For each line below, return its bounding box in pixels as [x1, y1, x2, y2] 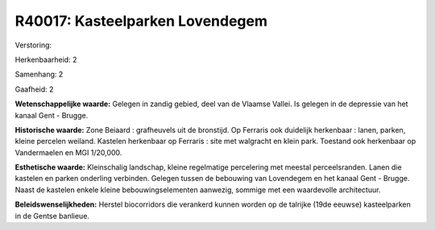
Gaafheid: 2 [14, 84, 54, 94]
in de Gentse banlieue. [14, 211, 90, 220]
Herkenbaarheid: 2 [14, 55, 77, 64]
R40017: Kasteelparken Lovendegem [14, 12, 268, 30]
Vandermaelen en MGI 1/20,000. [14, 147, 122, 157]
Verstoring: [14, 40, 52, 50]
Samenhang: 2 [14, 69, 64, 80]
